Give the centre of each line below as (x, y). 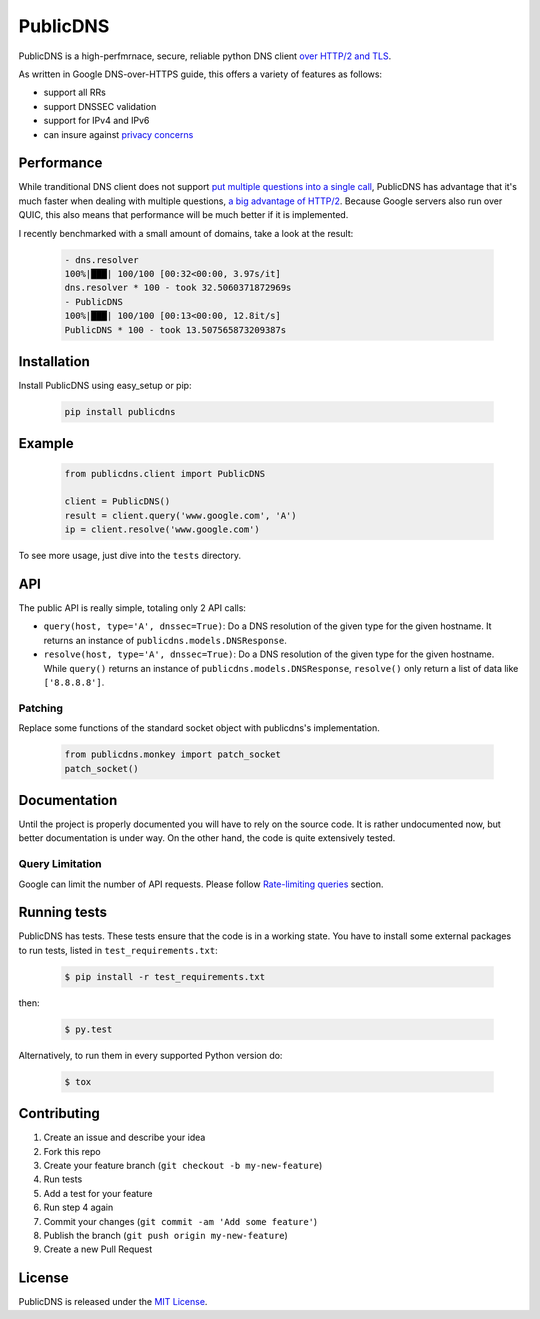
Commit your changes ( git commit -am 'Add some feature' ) (180, 1221)
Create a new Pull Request (98, 1249)
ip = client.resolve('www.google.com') (162, 529)
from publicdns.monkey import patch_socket (173, 754)
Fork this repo (72, 1151)
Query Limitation (60, 864)
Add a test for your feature (98, 1193)
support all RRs (75, 92)
